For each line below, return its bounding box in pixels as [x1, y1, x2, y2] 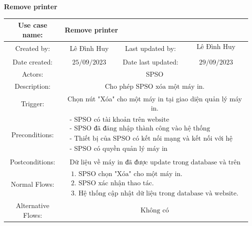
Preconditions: [11, 129, 54, 139]
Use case [18, 20, 47, 30]
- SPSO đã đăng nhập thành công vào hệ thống [69, 125, 210, 132]
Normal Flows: [11, 178, 54, 189]
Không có [141, 207, 169, 214]
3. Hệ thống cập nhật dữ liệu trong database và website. [71, 190, 238, 197]
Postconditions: [10, 156, 55, 166]
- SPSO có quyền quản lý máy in [69, 145, 168, 153]
